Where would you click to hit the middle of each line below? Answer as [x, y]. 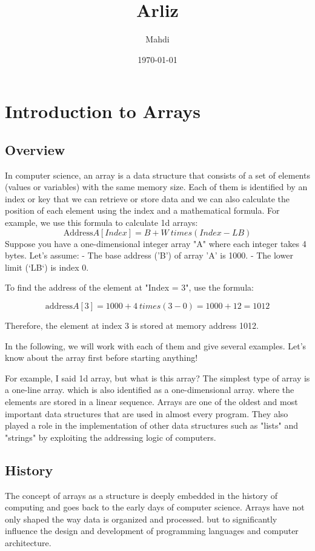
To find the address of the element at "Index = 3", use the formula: [129, 287]
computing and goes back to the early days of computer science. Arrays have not [155, 507]
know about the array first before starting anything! [101, 358]
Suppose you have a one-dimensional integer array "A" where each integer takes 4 [156, 243]
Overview [35, 149]
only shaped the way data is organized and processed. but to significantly [141, 519]
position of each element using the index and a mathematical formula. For [142, 210]
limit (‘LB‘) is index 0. [47, 267]
